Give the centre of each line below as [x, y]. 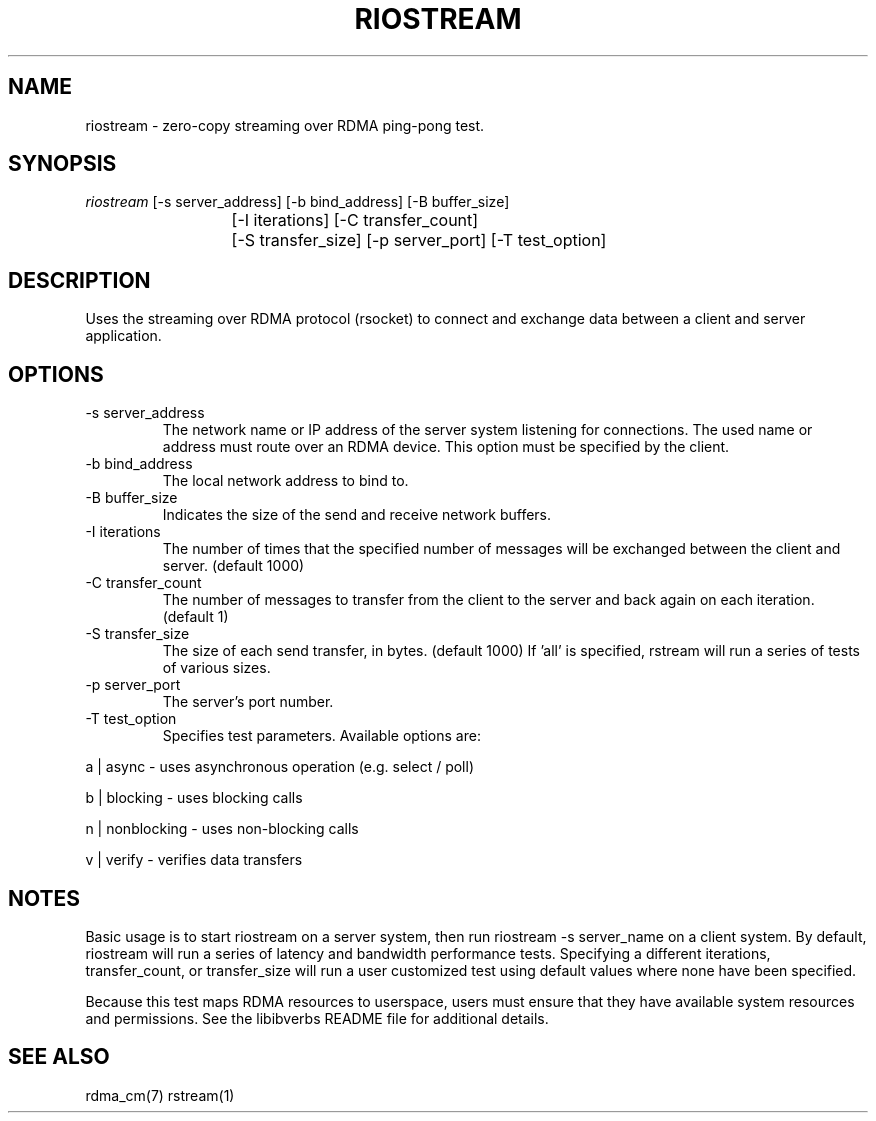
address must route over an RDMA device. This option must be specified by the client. [446, 447]
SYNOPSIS [62, 164]
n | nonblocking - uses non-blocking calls [222, 829]
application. [123, 336]
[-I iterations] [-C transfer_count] [355, 220]
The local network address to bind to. [285, 481]
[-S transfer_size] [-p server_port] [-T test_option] [419, 240]
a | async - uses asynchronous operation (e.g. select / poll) [280, 767]
